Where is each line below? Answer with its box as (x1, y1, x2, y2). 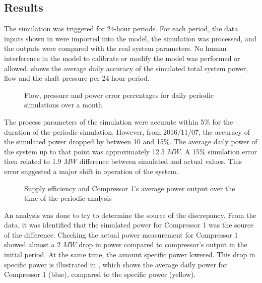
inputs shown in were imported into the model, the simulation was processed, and (4, 33, 256, 43)
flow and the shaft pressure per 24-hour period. (4, 73, 150, 83)
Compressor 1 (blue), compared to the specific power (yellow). (4, 269, 196, 279)
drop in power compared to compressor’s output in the (79, 239, 247, 250)
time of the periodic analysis (24, 193, 112, 203)
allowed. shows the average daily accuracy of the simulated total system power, (4, 63, 248, 73)
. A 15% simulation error (180, 146, 257, 156)
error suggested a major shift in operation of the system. (4, 165, 178, 176)
